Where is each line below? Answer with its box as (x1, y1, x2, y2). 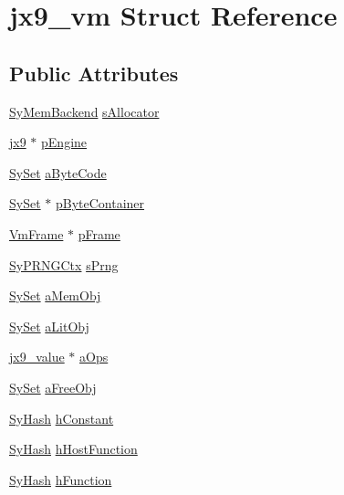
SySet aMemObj (9, 286, 101, 305)
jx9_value (9, 347, 65, 366)
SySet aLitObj (9, 316, 89, 335)
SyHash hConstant (9, 408, 114, 427)
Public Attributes (9, 58, 179, 87)
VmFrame (9, 224, 64, 243)
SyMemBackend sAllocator (9, 101, 160, 121)
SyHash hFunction (9, 469, 112, 489)
